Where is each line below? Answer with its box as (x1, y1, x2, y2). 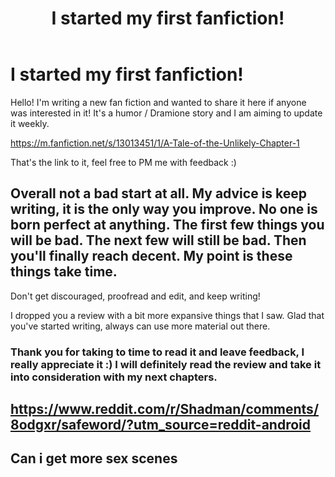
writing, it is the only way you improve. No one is (10, 201, 318, 218)
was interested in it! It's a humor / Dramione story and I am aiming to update (10, 107, 323, 119)
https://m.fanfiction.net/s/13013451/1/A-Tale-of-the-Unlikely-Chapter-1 (10, 137, 300, 149)
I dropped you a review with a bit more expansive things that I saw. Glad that (10, 309, 325, 321)
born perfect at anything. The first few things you (10, 217, 325, 234)
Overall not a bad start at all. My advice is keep (10, 185, 308, 202)
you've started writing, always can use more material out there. (10, 320, 271, 332)
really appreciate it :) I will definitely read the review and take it (10, 357, 322, 371)
